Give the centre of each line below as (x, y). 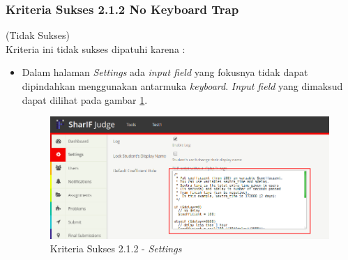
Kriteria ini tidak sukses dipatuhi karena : (96, 48)
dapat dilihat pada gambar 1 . (85, 99)
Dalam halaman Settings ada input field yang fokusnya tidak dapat (165, 72)
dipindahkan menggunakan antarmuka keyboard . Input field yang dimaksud (182, 86)
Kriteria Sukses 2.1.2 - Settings (116, 248)
